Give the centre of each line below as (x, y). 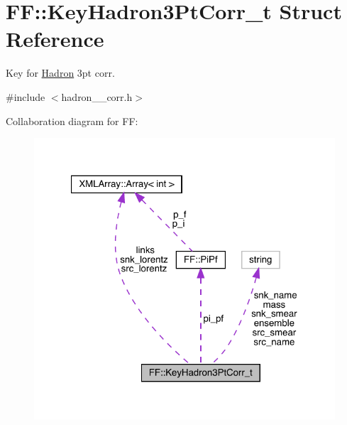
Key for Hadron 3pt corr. (60, 73)
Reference (55, 39)
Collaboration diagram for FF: (72, 120)
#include (26, 96)
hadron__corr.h (97, 96)
